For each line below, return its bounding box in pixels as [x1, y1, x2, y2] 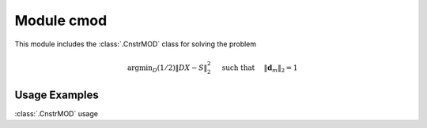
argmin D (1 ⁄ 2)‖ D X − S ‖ [127, 63, 208, 74]
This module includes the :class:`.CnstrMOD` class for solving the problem [14, 39, 257, 49]
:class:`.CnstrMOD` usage [14, 108, 99, 118]
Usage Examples [14, 88, 99, 101]
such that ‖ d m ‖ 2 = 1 [221, 63, 298, 74]
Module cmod [14, 12, 108, 29]
